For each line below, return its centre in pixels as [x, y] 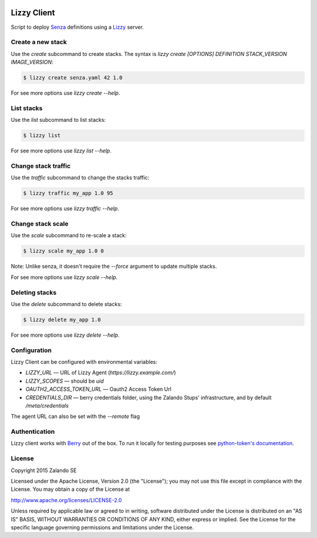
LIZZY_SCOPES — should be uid [65, 381]
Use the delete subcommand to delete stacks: [66, 304]
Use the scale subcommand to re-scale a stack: [69, 235]
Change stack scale [40, 224]
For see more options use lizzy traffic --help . [65, 208]
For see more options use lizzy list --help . [61, 151]
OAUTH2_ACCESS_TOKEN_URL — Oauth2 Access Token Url [98, 389]
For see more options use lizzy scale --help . [64, 277]
